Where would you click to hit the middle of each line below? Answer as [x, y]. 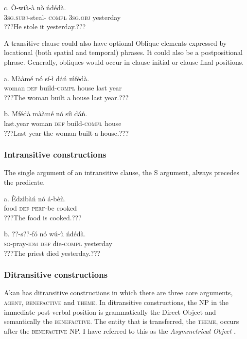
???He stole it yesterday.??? [45, 27]
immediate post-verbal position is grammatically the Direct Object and [110, 312]
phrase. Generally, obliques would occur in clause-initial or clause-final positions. [124, 62]
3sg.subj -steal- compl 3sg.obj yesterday [62, 17]
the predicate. [25, 182]
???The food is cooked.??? [43, 217]
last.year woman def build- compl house [63, 123]
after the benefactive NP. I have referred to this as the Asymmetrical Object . [120, 330]
